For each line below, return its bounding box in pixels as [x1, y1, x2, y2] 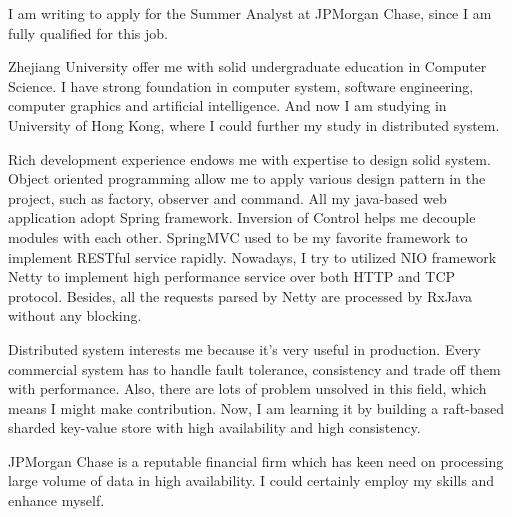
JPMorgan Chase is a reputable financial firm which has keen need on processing [8, 450, 504, 471]
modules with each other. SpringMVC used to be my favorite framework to [8, 226, 468, 247]
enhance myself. [8, 490, 105, 511]
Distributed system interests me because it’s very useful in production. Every [8, 338, 481, 359]
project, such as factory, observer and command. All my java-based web [8, 187, 447, 208]
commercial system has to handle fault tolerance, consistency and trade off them [8, 358, 501, 379]
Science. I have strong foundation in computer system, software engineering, [8, 75, 474, 96]
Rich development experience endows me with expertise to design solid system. [8, 148, 491, 169]
